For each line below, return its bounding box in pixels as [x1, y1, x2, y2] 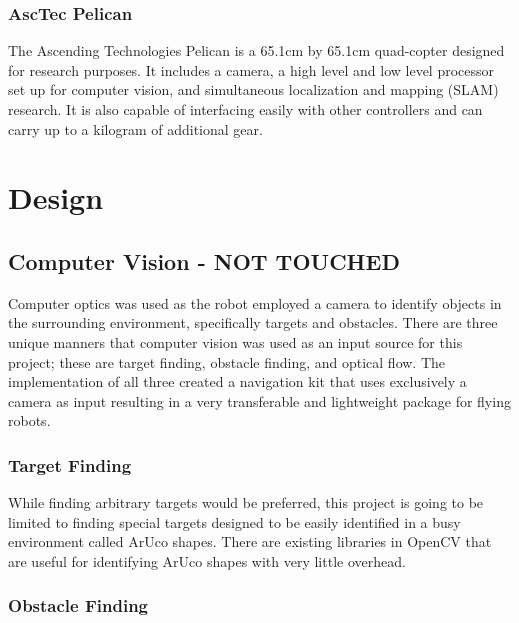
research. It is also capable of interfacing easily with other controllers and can [8, 99, 483, 119]
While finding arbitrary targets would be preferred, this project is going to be [8, 492, 484, 513]
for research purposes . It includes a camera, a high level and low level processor [8, 59, 495, 80]
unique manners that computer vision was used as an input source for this [8, 331, 463, 352]
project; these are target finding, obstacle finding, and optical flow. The [8, 351, 446, 372]
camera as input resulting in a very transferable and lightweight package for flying [8, 390, 511, 411]
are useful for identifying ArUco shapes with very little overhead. [8, 550, 406, 571]
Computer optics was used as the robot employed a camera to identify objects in [8, 292, 502, 313]
